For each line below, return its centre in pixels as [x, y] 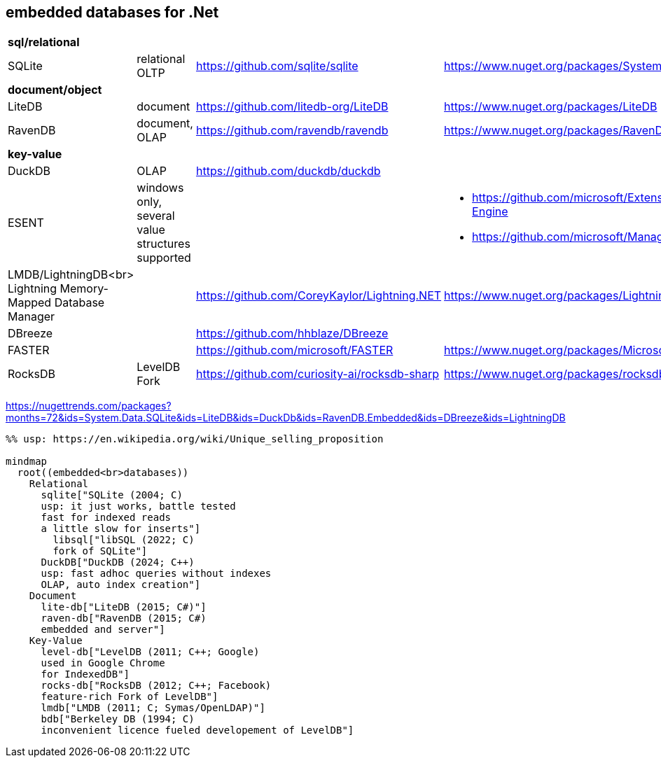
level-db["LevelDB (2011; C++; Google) [150, 652]
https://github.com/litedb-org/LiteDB [292, 107]
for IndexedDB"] [85, 674]
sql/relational [44, 42]
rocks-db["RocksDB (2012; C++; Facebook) [156, 686]
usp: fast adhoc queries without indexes [156, 574]
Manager [32, 317]
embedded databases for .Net [112, 12]
